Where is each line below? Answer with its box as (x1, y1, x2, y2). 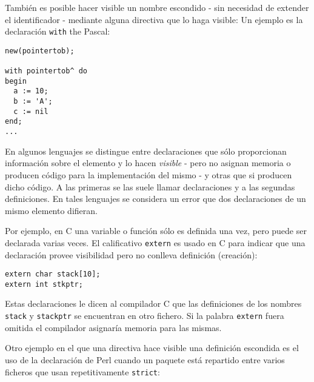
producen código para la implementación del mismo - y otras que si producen (5, 168, 292, 181)
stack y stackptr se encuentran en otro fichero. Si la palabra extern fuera (5, 309, 284, 322)
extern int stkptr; (5, 280, 83, 289)
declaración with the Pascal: (5, 25, 110, 38)
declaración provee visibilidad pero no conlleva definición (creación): (5, 248, 258, 261)
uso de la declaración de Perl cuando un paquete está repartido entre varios (5, 353, 285, 366)
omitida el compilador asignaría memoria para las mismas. (5, 321, 222, 333)
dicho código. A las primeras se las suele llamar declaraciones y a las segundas (5, 180, 295, 193)
